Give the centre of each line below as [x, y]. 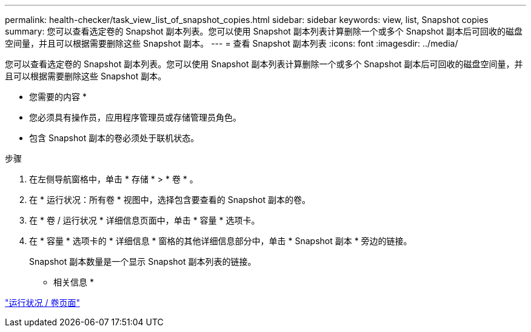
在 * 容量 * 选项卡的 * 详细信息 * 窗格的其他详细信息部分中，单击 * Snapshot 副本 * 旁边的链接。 [221, 241]
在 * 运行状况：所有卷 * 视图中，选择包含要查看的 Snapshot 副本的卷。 [170, 200]
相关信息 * [74, 282]
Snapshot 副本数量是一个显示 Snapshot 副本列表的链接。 [143, 261]
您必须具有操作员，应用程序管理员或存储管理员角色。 [135, 117]
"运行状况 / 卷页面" [42, 303]
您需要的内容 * [58, 97]
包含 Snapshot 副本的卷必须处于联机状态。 [114, 138]
